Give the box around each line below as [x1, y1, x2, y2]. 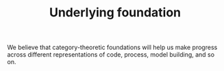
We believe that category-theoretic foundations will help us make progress [7, 43, 218, 52]
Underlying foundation [49, 5, 182, 20]
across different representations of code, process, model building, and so [7, 51, 214, 59]
